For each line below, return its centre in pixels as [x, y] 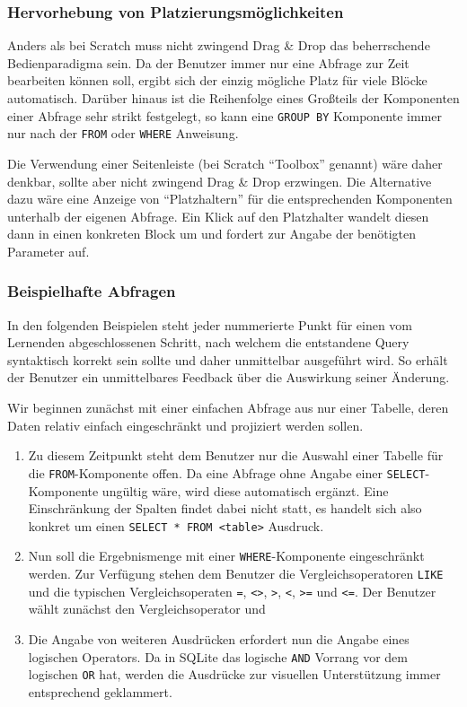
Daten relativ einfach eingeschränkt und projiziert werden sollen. [185, 425]
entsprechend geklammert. [100, 691]
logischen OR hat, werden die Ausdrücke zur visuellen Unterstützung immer [234, 674]
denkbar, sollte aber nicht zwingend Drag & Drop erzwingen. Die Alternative [220, 181]
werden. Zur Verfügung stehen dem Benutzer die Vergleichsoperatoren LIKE [236, 573]
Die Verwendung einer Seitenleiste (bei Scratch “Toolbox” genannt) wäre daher [225, 163]
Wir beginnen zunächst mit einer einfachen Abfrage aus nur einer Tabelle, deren [228, 408]
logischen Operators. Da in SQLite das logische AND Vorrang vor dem [218, 656]
